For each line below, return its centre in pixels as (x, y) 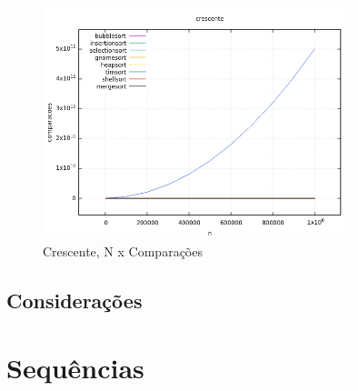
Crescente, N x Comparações (123, 251)
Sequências (75, 367)
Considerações (75, 300)
